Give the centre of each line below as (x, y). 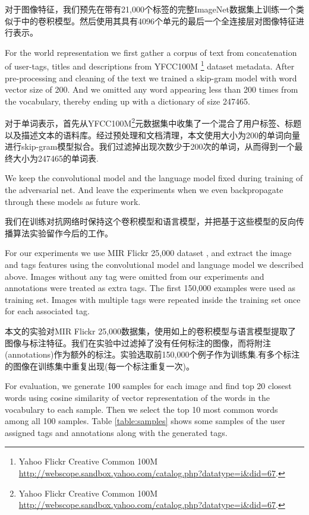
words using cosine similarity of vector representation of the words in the (137, 397)
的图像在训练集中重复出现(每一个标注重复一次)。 (100, 366)
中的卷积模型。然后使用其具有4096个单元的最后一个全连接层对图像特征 (159, 20)
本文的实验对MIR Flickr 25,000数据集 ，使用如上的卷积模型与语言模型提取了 (151, 331)
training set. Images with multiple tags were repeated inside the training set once (153, 299)
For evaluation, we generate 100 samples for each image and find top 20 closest (148, 386)
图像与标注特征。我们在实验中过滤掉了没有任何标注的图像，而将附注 (138, 342)
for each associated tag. (47, 311)
